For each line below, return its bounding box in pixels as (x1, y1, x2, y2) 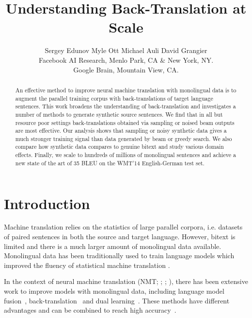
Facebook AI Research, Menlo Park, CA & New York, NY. (38, 54, 214, 65)
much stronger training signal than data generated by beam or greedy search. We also (15, 134, 232, 142)
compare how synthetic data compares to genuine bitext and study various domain (15, 142, 224, 151)
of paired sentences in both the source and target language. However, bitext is (4, 231, 236, 241)
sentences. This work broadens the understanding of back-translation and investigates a (15, 102, 236, 110)
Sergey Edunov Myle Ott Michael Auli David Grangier (45, 45, 207, 55)
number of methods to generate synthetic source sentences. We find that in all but (15, 110, 223, 118)
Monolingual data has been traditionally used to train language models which (4, 250, 235, 261)
